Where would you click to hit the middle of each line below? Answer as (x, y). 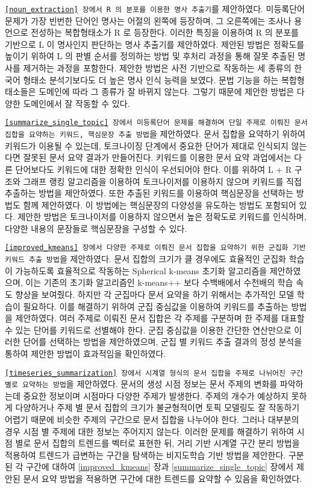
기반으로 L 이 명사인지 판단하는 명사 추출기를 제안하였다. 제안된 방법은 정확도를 (155, 44)
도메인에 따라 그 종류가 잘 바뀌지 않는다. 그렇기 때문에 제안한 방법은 (167, 91)
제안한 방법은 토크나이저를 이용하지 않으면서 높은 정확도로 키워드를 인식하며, (162, 217)
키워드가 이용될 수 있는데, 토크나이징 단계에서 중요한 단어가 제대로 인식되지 (147, 145)
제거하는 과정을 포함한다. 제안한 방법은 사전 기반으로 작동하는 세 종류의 (157, 68)
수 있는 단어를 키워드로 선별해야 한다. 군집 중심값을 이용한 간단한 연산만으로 (148, 329)
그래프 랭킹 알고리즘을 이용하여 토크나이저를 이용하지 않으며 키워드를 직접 (162, 181)
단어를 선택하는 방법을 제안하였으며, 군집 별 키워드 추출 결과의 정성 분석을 (163, 342)
